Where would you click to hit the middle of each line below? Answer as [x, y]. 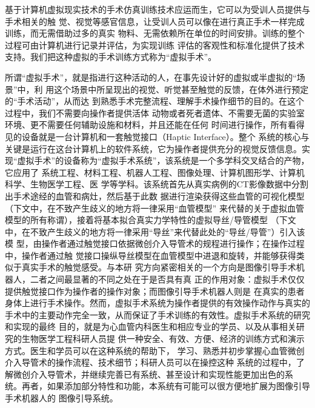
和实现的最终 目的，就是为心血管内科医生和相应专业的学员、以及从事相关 [151, 326]
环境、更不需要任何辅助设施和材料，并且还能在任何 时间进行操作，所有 [146, 125]
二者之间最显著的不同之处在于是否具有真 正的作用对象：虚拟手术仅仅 [167, 279]
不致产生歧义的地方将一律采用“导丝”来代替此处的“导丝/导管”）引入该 [167, 231]
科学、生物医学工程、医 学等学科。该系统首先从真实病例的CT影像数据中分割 [157, 184]
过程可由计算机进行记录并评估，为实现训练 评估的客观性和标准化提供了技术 [155, 45]
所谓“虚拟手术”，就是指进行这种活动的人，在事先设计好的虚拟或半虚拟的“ [151, 77]
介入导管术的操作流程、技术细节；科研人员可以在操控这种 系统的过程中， [151, 362]
